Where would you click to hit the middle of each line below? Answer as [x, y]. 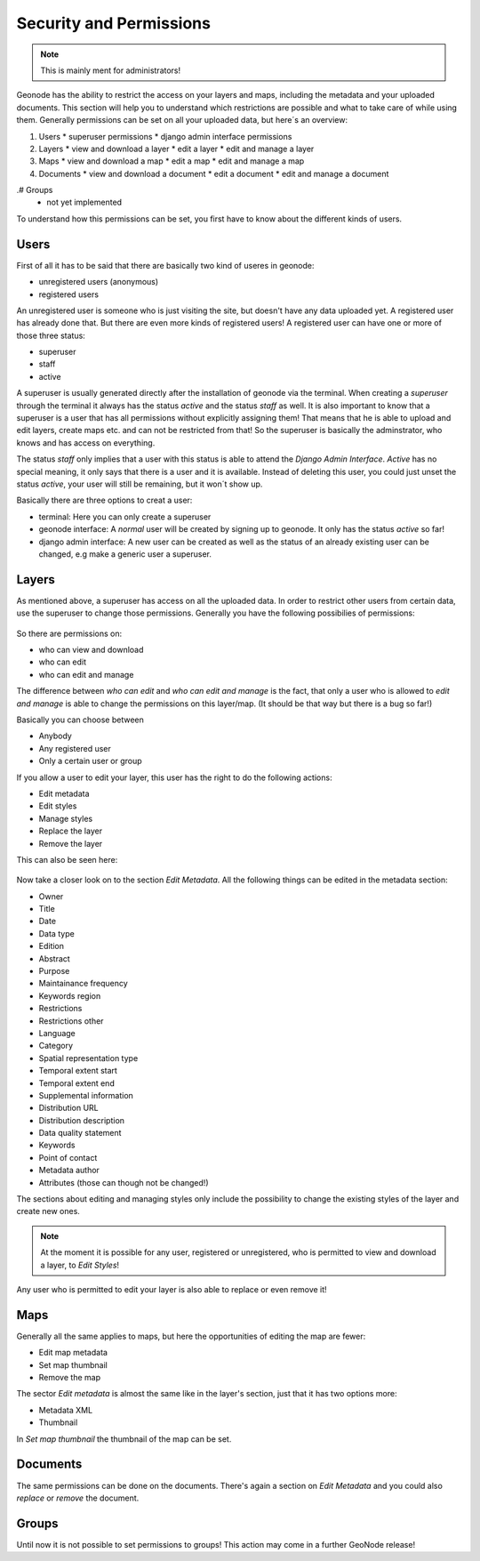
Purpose [54, 971]
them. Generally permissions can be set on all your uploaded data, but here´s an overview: [182, 120]
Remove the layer [71, 843]
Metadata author [69, 1171]
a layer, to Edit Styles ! [80, 1265]
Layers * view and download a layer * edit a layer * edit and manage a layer [176, 149]
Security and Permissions [113, 23]
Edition [52, 946]
